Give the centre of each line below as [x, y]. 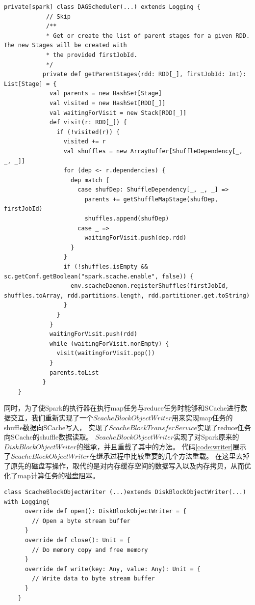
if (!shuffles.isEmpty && [106, 267]
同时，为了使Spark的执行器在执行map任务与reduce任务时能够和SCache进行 [122, 408]
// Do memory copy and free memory [90, 550]
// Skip [58, 16]
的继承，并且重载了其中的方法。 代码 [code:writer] [154, 446]
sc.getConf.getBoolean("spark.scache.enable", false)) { [99, 276]
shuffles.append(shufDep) [127, 219]
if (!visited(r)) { [88, 132]
